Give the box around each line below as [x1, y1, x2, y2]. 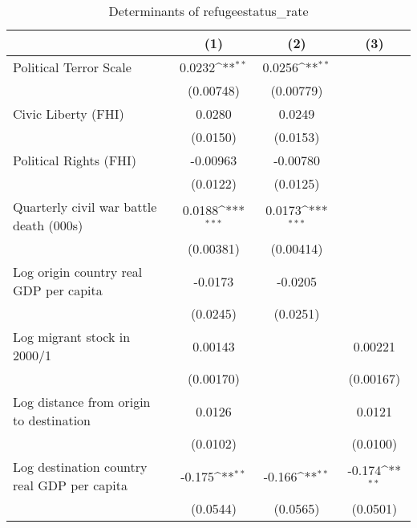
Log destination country [13, 457, 148, 476]
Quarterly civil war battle [13, 197, 157, 216]
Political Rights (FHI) [13, 151, 137, 169]
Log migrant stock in [13, 327, 131, 346]
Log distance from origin [13, 392, 151, 411]
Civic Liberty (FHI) [13, 104, 124, 123]
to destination [13, 411, 91, 429]
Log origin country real [13, 262, 143, 281]
